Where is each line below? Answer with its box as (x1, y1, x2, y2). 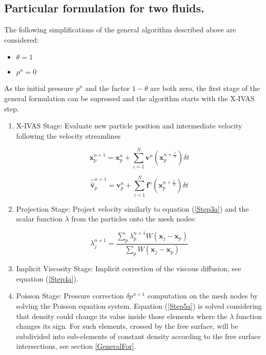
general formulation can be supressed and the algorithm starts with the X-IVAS (4, 92, 255, 103)
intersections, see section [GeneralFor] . (16, 341, 136, 351)
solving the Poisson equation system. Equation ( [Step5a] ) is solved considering (16, 301, 262, 311)
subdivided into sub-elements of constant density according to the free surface (16, 330, 261, 341)
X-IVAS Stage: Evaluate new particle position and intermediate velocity (16, 120, 242, 131)
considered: (4, 34, 39, 45)
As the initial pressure (4, 83, 74, 94)
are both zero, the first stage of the (150, 83, 260, 94)
